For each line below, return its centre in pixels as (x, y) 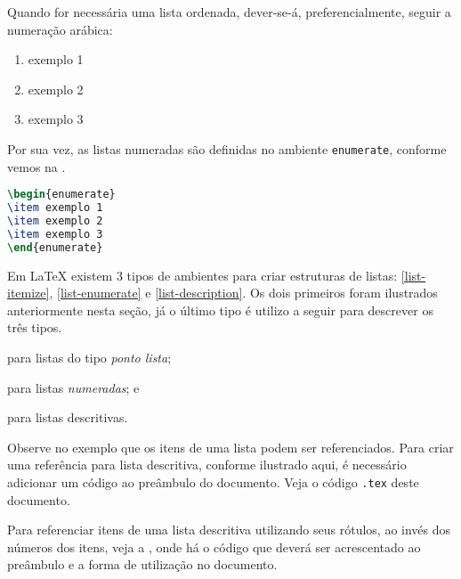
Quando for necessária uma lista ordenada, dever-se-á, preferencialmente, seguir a (229, 12)
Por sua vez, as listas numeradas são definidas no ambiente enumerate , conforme (227, 148)
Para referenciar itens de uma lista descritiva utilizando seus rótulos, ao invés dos (229, 530)
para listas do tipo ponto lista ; (89, 357)
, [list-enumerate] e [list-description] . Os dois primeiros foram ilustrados (243, 293)
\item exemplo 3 (55, 234)
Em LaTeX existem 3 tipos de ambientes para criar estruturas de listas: (202, 275)
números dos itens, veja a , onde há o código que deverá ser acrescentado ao (214, 546)
